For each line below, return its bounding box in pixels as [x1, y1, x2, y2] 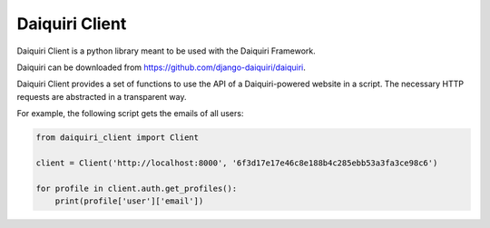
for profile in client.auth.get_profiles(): [35, 183, 238, 193]
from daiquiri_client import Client [35, 133, 200, 143]
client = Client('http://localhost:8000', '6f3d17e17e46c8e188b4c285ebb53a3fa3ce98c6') [35, 157, 438, 168]
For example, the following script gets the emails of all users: [16, 108, 244, 119]
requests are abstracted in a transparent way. [16, 91, 187, 102]
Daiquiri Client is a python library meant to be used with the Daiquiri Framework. [16, 45, 317, 56]
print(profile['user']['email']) [54, 196, 204, 206]
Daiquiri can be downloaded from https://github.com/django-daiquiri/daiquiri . [16, 62, 306, 73]
